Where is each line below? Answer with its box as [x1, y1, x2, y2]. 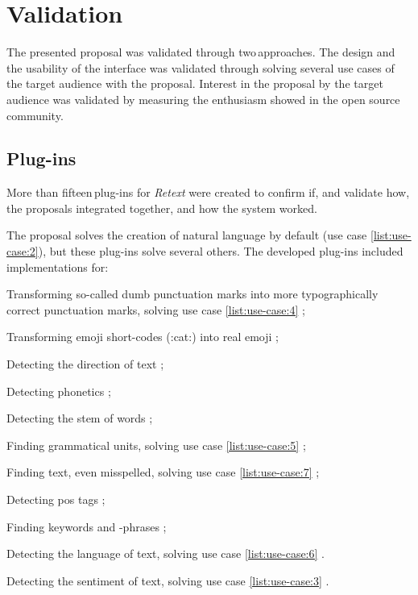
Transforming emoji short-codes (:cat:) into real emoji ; [6, 328, 279, 345]
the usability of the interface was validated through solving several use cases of [6, 59, 395, 76]
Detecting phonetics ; [6, 382, 111, 399]
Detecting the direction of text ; [6, 356, 164, 372]
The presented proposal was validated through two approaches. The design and [6, 44, 395, 60]
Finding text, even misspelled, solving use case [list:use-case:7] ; [6, 464, 320, 481]
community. [6, 106, 64, 123]
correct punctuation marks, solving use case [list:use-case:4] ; [6, 301, 305, 318]
